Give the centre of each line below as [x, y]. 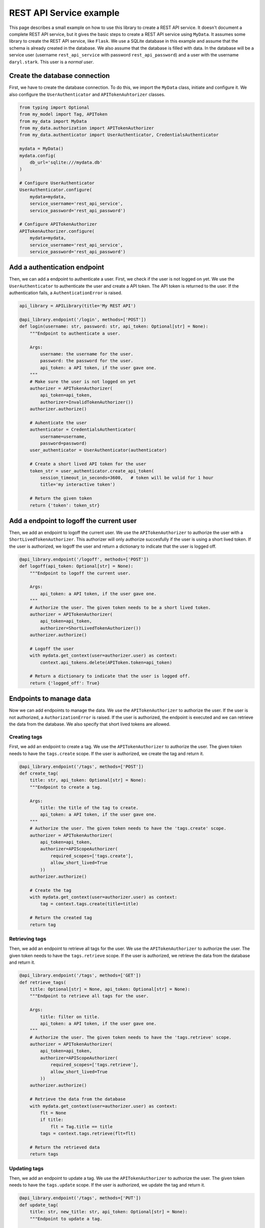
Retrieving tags [28, 939]
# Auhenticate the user [58, 423]
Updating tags [26, 1168]
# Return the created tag [61, 918]
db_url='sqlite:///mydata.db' [66, 162]
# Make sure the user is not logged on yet [83, 381]
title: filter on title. [70, 1017]
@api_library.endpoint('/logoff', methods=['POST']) [84, 559]
